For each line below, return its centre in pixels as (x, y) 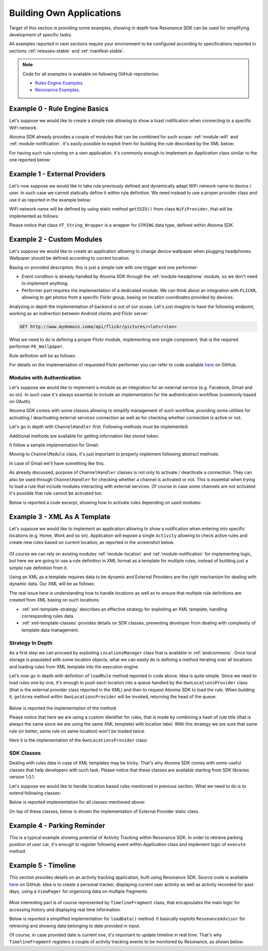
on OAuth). (20, 402)
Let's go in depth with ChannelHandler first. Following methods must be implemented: (99, 427)
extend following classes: (35, 793)
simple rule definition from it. (38, 568)
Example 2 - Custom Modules (56, 239)
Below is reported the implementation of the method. (63, 708)
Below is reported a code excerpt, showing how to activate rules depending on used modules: (105, 502)
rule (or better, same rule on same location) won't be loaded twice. (77, 731)
